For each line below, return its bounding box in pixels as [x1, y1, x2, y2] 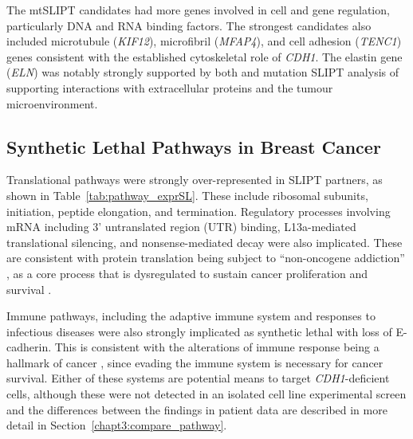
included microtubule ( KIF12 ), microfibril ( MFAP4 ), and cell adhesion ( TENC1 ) [6, 33, 402, 49]
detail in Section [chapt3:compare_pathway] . [6, 417, 227, 433]
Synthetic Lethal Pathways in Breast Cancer [6, 134, 381, 159]
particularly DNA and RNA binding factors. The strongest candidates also [6, 17, 372, 33]
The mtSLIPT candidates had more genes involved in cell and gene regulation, [6, 2, 390, 18]
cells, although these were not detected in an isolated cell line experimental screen [6, 386, 407, 402]
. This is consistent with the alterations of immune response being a [48, 339, 380, 355]
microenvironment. [6, 95, 98, 112]
